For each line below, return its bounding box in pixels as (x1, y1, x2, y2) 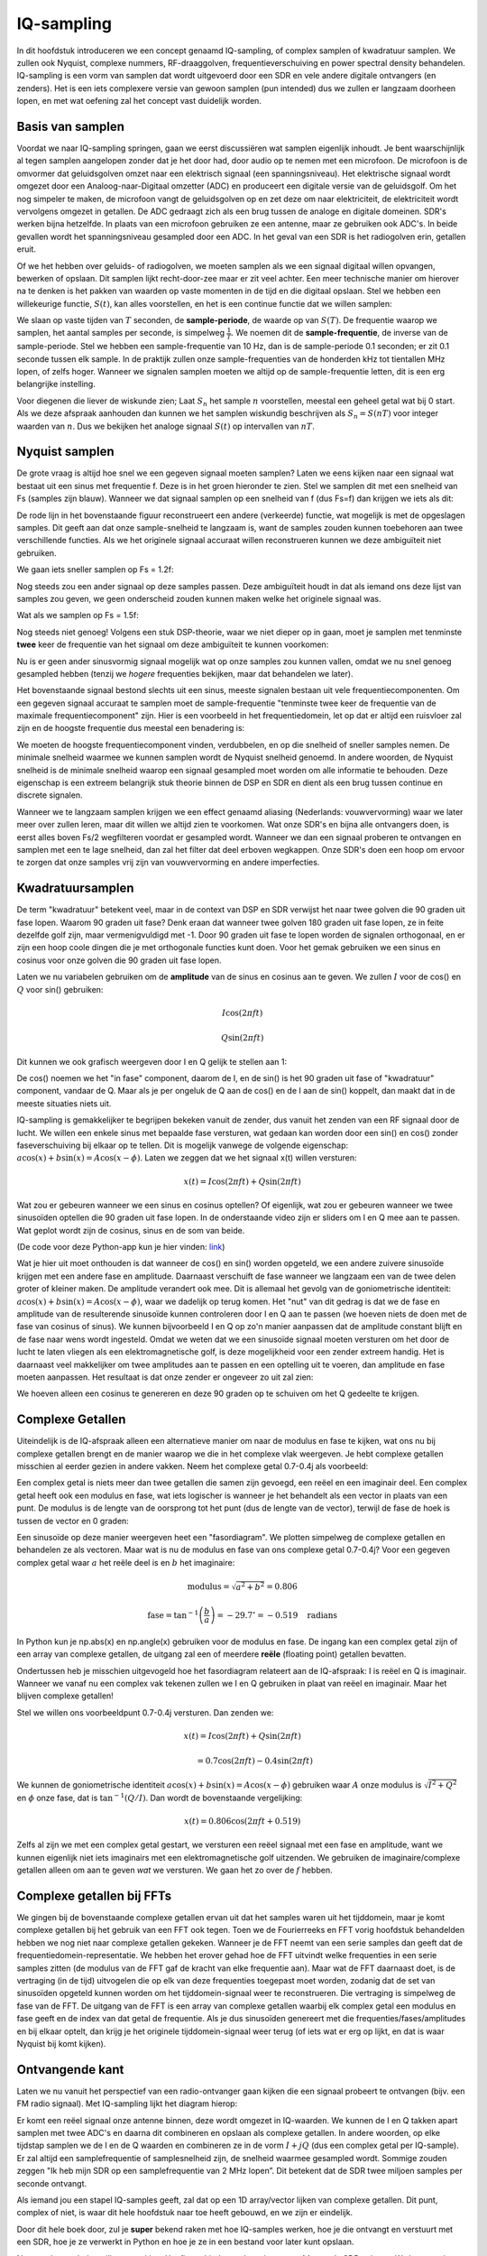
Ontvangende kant (16, 2062, 124, 2077)
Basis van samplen (16, 118, 125, 134)
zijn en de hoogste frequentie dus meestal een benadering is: (16, 723, 245, 734)
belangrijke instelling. (16, 379, 96, 390)
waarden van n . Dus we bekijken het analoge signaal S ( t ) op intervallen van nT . (16, 421, 315, 431)
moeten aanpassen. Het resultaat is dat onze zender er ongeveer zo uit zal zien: (16, 1372, 314, 1382)
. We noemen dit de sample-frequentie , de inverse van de (231, 328, 448, 338)
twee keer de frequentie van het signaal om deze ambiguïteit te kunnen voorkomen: (16, 639, 329, 650)
